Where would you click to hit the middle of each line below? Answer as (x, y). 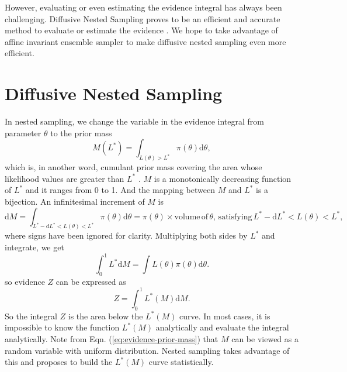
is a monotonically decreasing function (223, 178)
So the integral (31, 316)
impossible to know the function (62, 327)
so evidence (25, 281)
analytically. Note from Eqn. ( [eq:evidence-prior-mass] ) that (112, 338)
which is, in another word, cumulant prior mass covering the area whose (133, 167)
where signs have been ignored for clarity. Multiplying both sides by (126, 235)
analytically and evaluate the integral (222, 327)
